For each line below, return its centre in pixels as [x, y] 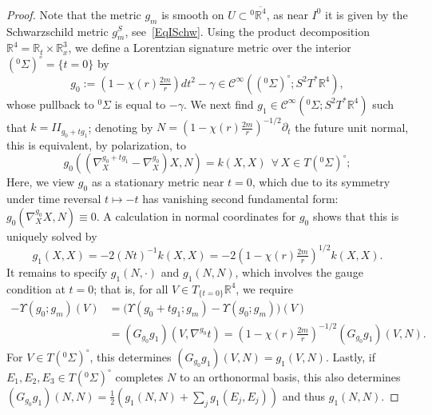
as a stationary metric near [158, 182]
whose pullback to [50, 104]
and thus [304, 395]
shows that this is [356, 215]
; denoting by [121, 127]
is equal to [140, 104]
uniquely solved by [52, 235]
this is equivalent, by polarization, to [96, 144]
